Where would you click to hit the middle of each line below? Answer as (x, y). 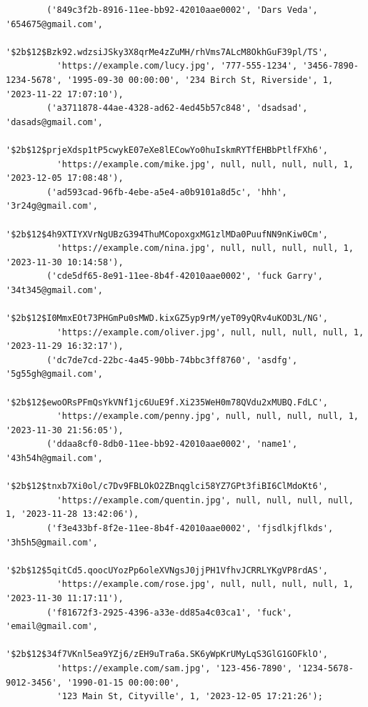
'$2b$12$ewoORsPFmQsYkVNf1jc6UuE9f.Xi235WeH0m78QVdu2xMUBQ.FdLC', (167, 402)
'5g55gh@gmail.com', (55, 374)
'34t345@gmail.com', (55, 290)
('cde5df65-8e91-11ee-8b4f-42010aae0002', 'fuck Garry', (185, 276)
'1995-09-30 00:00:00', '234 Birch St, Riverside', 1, (200, 80)
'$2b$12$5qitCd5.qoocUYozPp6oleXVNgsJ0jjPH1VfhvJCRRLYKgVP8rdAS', (167, 570)
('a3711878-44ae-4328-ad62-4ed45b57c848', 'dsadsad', (177, 108)
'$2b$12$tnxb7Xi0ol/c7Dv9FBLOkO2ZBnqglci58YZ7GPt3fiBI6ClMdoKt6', (167, 486)
